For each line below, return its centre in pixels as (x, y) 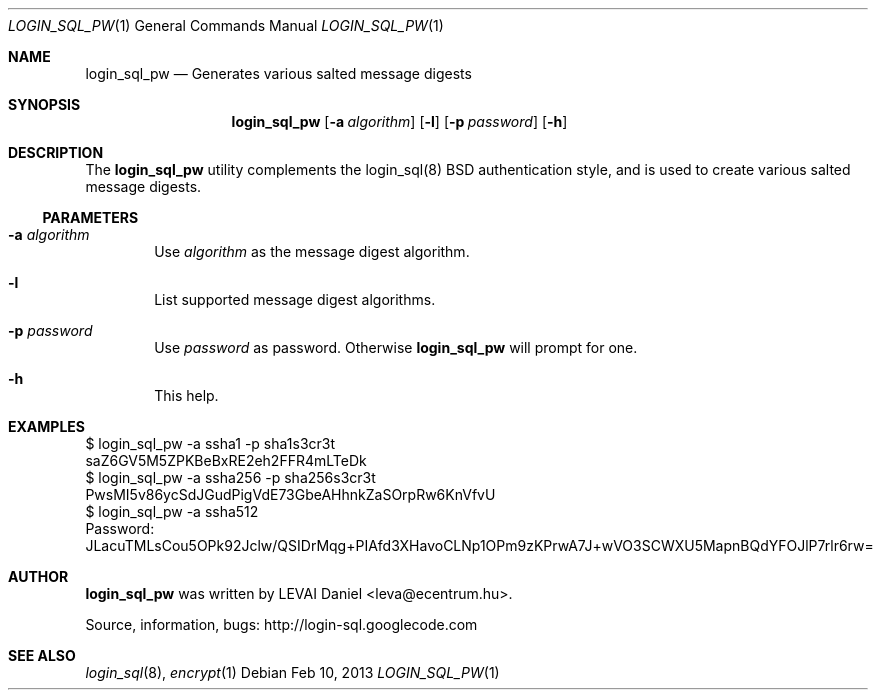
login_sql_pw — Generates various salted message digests (278, 73)
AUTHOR (38, 576)
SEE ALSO (42, 655)
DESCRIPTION (56, 152)
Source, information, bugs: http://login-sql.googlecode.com (281, 624)
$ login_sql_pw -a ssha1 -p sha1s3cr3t (210, 443)
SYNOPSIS (44, 104)
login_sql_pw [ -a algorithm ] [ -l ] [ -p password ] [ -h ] (399, 121)
